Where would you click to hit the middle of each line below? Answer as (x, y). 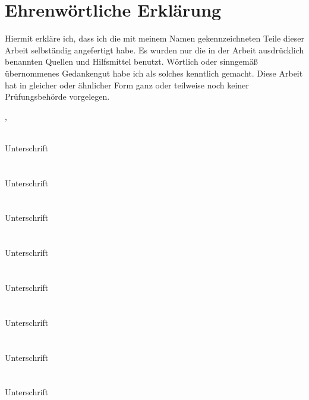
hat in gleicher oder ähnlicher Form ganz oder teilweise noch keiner (127, 85)
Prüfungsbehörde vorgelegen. (57, 96)
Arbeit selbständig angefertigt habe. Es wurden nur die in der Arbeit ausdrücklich (154, 50)
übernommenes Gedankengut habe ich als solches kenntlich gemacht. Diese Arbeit (154, 73)
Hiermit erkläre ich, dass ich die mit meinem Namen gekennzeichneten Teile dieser (154, 38)
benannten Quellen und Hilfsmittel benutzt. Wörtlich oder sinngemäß (131, 61)
